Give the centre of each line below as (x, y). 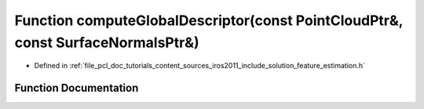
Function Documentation (77, 88)
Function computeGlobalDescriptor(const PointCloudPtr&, (209, 20)
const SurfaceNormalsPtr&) (107, 42)
